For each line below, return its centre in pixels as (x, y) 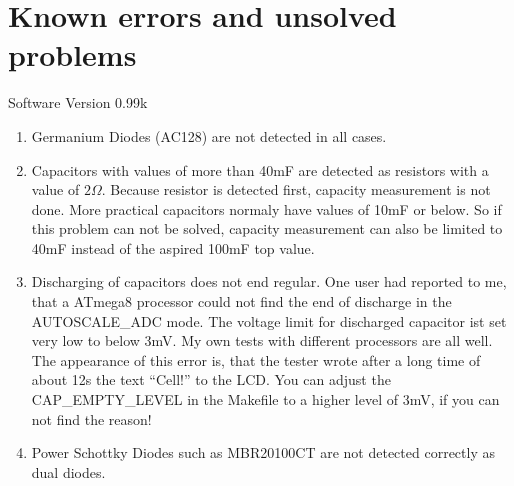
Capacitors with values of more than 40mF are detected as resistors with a (260, 169)
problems (72, 54)
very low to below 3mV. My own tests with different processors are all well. (262, 340)
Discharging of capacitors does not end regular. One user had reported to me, (269, 281)
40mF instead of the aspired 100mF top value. (173, 247)
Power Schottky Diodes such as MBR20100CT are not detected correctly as (263, 452)
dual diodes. (68, 471)
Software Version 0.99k (78, 102)
